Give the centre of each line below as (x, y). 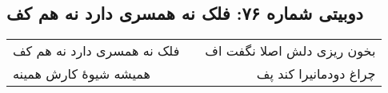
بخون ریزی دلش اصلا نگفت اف (290, 51)
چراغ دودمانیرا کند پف (316, 74)
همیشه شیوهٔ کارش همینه (82, 74)
